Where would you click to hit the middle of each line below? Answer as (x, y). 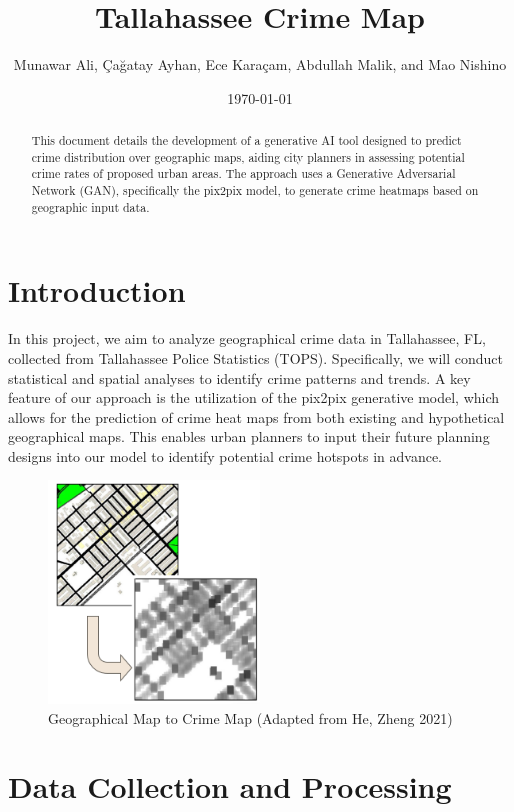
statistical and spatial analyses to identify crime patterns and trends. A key (239, 377)
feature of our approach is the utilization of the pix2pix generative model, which (254, 397)
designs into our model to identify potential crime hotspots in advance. (225, 455)
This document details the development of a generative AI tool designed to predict (246, 140)
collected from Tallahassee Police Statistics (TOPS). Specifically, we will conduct (255, 357)
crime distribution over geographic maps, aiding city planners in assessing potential (248, 156)
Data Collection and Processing (230, 786)
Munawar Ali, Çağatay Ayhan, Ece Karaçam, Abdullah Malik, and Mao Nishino (260, 64)
